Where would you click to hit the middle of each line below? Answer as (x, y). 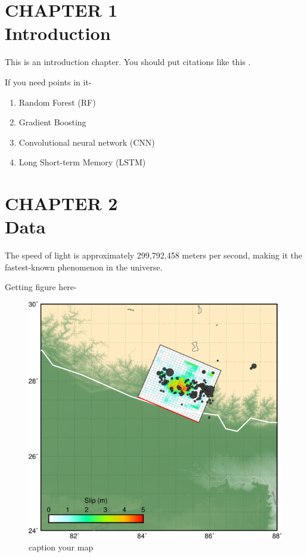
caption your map (61, 547)
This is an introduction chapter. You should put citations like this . (128, 62)
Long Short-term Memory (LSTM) (82, 162)
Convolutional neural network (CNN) (87, 142)
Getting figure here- (41, 287)
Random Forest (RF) (57, 102)
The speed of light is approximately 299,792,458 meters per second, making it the (153, 255)
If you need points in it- (48, 81)
